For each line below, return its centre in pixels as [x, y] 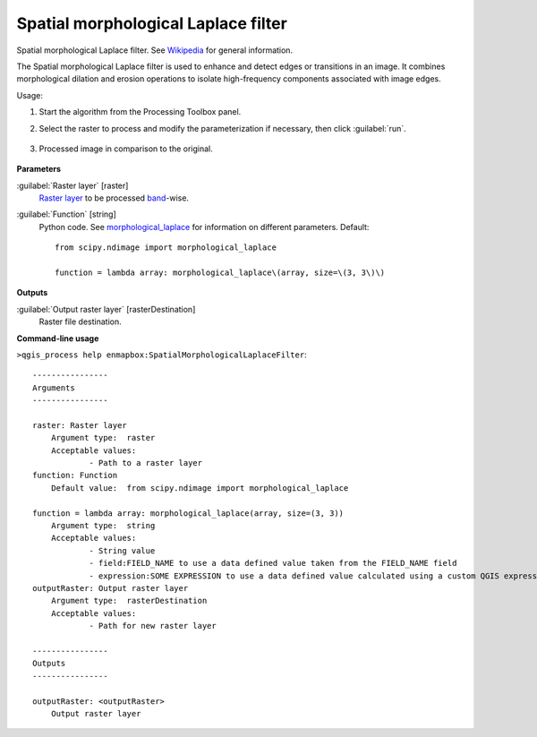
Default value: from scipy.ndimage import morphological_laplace [200, 488]
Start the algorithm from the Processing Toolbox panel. [140, 112]
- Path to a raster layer [146, 463]
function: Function [75, 476]
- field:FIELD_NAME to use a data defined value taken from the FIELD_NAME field [273, 563]
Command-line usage [58, 338]
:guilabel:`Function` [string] [66, 214]
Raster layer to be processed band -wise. [114, 198]
